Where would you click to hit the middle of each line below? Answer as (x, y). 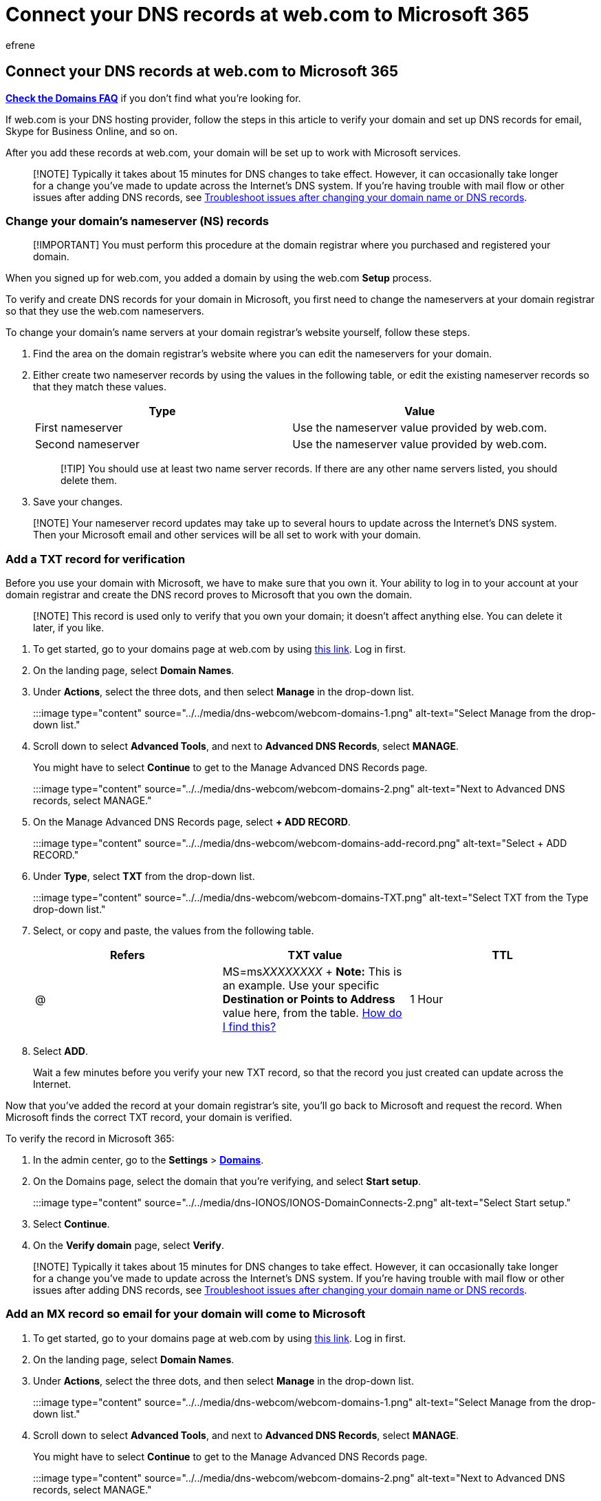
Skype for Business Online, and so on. (92, 131)
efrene (20, 45)
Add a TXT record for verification (96, 559)
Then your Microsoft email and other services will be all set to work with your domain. (227, 535)
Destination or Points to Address (309, 999)
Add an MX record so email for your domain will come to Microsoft (186, 1314)
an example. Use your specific (301, 986)
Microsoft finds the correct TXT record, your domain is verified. (149, 1117)
